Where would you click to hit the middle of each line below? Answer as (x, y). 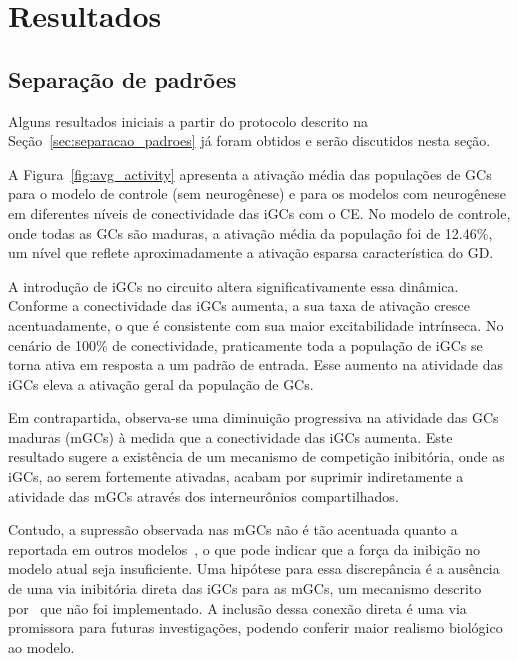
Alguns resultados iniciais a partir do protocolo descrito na (188, 120)
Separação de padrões (122, 78)
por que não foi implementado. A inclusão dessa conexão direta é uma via (237, 607)
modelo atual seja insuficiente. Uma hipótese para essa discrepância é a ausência (254, 568)
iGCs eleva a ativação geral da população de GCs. (161, 383)
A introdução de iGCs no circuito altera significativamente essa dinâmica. (233, 285)
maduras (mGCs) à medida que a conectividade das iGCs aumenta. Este (230, 436)
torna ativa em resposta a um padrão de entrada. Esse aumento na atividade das (255, 364)
